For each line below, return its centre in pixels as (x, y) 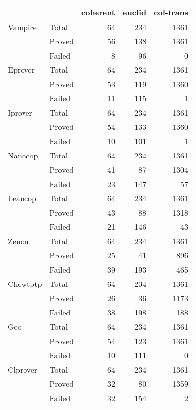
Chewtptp (25, 284)
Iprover (20, 112)
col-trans (171, 12)
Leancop (22, 198)
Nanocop (23, 155)
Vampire (22, 27)
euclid (135, 12)
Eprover (21, 70)
